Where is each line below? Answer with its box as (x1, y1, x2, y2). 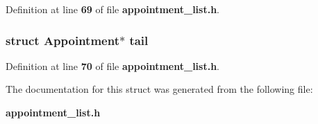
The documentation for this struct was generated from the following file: (6, 82, 313, 96)
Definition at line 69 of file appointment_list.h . (6, 2, 220, 16)
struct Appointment (6, 31, 119, 48)
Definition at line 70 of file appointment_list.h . (6, 58, 220, 73)
